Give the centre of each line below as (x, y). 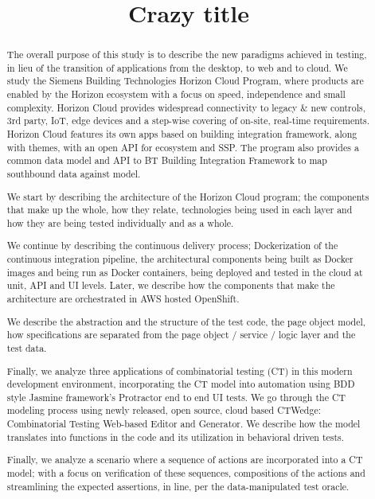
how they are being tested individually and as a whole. (120, 222)
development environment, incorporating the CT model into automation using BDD (181, 384)
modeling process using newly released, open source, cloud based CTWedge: (164, 410)
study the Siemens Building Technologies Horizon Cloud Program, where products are (185, 81)
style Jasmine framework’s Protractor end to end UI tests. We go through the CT (176, 397)
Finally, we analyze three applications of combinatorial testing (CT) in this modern (180, 370)
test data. (27, 347)
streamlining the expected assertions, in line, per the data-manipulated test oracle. (178, 486)
